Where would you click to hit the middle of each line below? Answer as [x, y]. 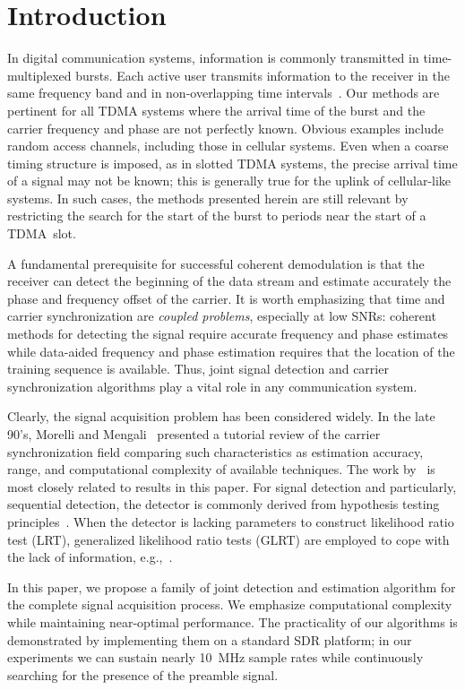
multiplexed [39, 75]
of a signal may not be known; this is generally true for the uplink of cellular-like [229, 181]
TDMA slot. [42, 233]
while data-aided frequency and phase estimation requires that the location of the [231, 351]
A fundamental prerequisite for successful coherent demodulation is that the [216, 263]
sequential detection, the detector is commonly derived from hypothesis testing [224, 504]
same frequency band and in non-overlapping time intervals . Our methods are [224, 93]
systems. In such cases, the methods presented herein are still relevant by [208, 198]
